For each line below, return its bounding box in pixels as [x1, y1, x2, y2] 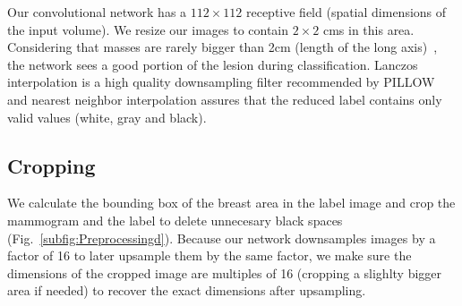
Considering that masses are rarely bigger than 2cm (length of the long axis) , [7, 38, 438, 56]
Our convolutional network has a [7, 3, 187, 21]
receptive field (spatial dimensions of [245, 3, 447, 21]
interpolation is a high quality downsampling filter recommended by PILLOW [7, 72, 435, 91]
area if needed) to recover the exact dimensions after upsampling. [7, 281, 366, 300]
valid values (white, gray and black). [7, 107, 207, 126]
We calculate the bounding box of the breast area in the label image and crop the [7, 193, 456, 212]
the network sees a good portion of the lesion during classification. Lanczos [7, 55, 418, 73]
